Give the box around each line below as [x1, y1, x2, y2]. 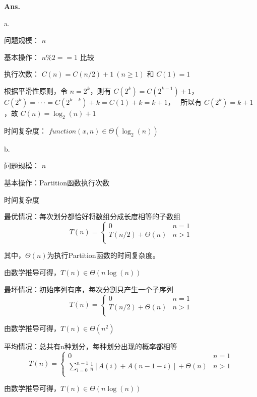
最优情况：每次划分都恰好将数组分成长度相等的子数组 [4, 211, 180, 222]
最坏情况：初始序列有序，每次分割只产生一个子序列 [4, 284, 173, 294]
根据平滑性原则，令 [4, 85, 68, 96]
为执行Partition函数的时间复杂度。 [47, 250, 160, 260]
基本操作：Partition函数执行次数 [4, 177, 110, 187]
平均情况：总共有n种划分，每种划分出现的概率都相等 [4, 341, 177, 351]
